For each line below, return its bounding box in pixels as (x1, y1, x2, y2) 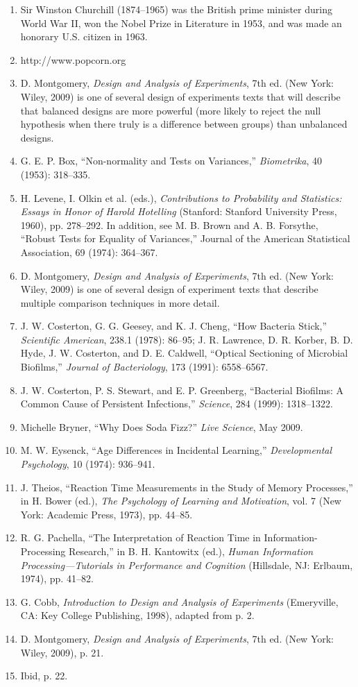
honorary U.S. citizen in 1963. (20, 29, 148, 44)
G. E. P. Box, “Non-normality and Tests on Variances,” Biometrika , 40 (20, 153, 323, 168)
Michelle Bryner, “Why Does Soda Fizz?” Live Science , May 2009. (20, 419, 303, 434)
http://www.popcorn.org (20, 52, 126, 67)
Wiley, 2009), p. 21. (20, 645, 104, 659)
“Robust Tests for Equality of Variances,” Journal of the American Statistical (20, 231, 350, 246)
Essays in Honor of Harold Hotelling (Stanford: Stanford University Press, (20, 204, 337, 219)
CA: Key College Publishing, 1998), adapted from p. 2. (20, 608, 255, 622)
